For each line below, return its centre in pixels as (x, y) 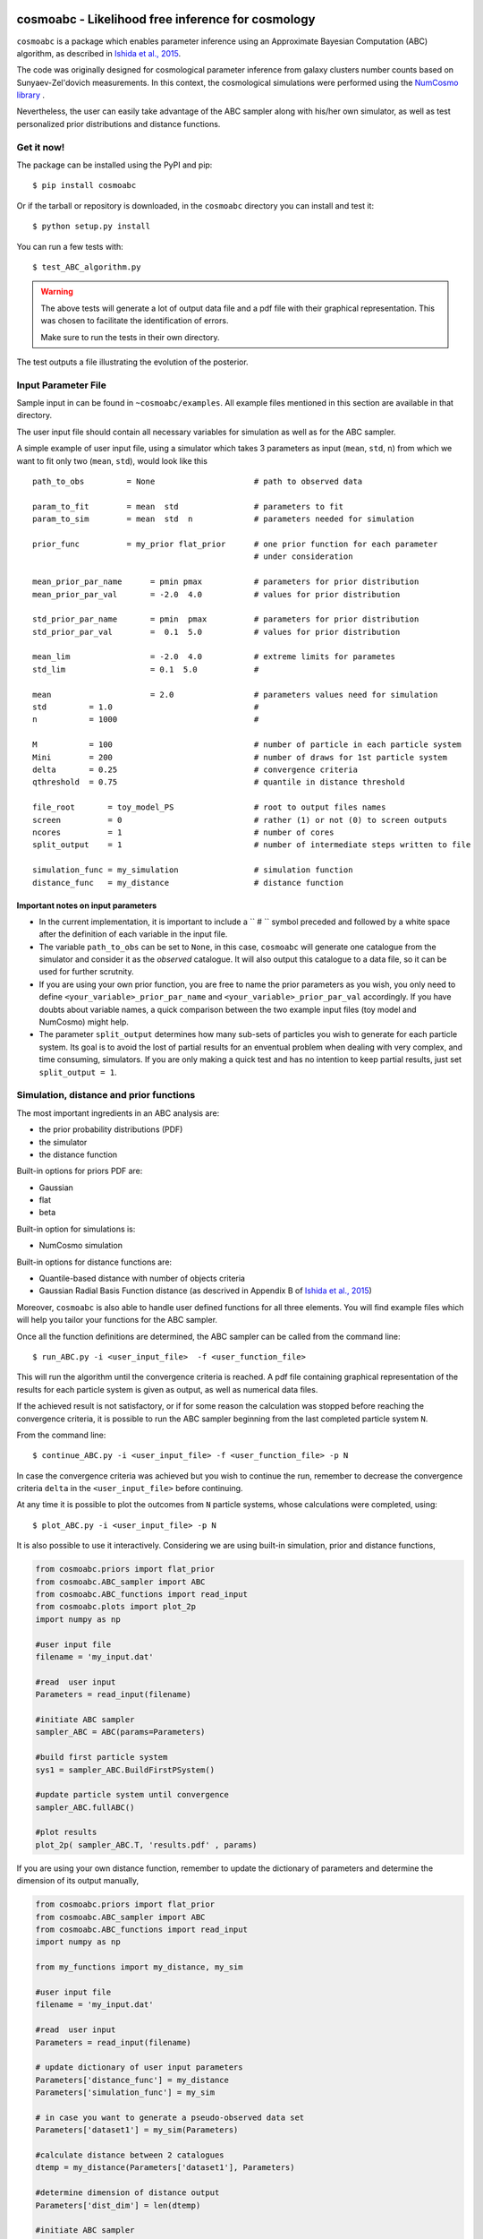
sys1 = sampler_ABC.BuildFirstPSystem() (125, 1770)
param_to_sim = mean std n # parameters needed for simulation (224, 519)
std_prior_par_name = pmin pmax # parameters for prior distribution (226, 619)
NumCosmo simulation (80, 1246)
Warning (57, 292)
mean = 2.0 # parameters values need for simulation (235, 695)
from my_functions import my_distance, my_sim (139, 1967)
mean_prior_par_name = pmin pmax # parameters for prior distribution (226, 582)
